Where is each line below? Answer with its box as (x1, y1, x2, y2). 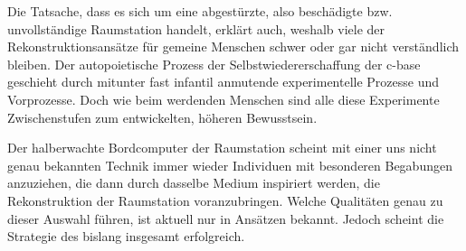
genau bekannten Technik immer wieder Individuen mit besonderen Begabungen (7, 155, 452, 174)
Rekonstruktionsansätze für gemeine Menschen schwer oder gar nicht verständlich (7, 37, 460, 56)
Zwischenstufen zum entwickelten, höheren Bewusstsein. (7, 107, 318, 126)
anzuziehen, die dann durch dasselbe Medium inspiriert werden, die (7, 173, 380, 192)
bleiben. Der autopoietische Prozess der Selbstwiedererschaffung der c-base (7, 54, 421, 73)
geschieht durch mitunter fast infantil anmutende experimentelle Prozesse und (7, 72, 440, 91)
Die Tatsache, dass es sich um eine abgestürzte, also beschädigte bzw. (7, 2, 393, 20)
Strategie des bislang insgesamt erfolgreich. (7, 227, 245, 246)
